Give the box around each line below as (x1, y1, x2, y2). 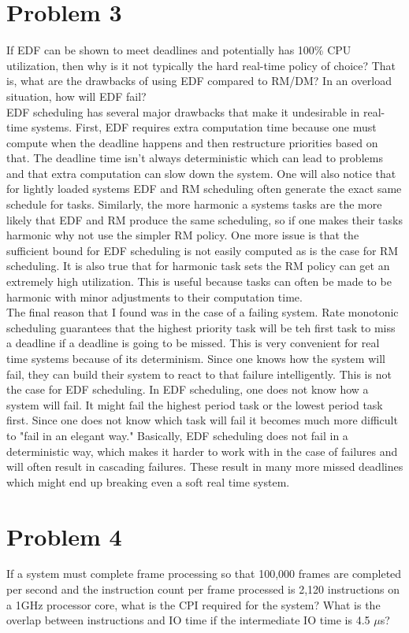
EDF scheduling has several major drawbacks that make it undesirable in (6, 103, 360, 120)
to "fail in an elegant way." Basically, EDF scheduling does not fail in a (6, 427, 348, 443)
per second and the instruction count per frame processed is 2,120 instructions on (6, 581, 400, 598)
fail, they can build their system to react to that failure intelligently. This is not (6, 365, 392, 382)
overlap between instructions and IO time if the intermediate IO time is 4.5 (6, 612, 370, 628)
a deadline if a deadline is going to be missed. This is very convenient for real (6, 335, 380, 351)
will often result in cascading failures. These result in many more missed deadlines (6, 458, 403, 475)
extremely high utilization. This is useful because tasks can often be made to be (6, 273, 392, 290)
